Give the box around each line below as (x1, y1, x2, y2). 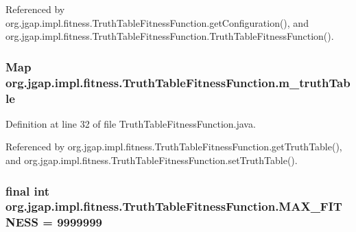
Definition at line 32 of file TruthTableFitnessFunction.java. (5, 116, 256, 130)
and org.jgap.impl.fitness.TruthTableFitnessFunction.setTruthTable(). (5, 153, 298, 167)
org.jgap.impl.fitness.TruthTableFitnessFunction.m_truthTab (5, 73, 351, 91)
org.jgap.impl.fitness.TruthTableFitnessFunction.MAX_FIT (5, 198, 342, 215)
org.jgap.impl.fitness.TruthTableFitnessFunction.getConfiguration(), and (5, 15, 309, 30)
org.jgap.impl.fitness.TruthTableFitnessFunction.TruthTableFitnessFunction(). (5, 29, 334, 43)
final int (5, 182, 49, 199)
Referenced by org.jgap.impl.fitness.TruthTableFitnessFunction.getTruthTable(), (5, 139, 342, 154)
